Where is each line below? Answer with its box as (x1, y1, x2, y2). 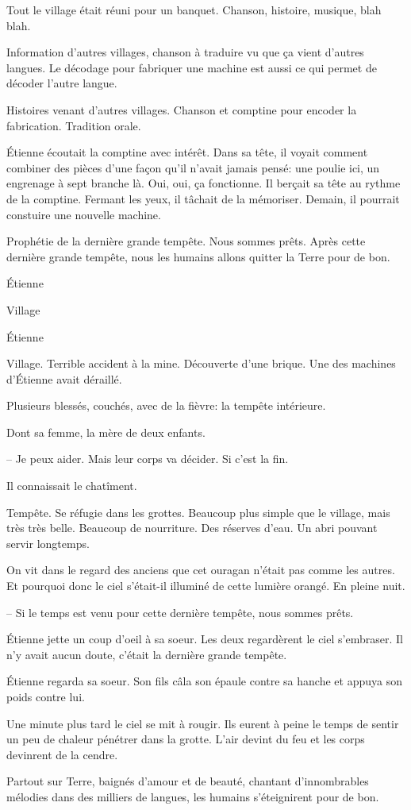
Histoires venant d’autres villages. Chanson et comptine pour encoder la (6, 101, 357, 118)
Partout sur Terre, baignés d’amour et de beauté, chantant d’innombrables (6, 773, 369, 789)
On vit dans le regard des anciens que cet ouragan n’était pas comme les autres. (6, 561, 395, 578)
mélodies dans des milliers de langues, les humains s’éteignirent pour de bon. (6, 788, 379, 804)
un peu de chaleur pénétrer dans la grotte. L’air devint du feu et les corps (6, 731, 365, 747)
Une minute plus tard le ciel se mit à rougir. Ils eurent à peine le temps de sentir (6, 715, 399, 731)
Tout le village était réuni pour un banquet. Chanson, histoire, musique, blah (6, 2, 382, 17)
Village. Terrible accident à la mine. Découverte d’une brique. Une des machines (6, 355, 396, 372)
